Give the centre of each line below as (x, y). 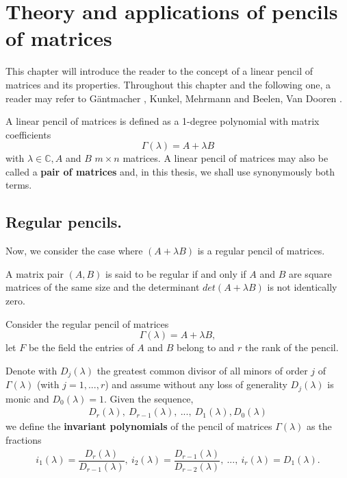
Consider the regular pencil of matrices (87, 323)
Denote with (31, 370)
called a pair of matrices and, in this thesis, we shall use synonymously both (170, 171)
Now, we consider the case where (74, 251)
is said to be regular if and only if (176, 273)
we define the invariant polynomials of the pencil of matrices (139, 426)
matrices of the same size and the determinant (103, 287)
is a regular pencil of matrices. (261, 251)
